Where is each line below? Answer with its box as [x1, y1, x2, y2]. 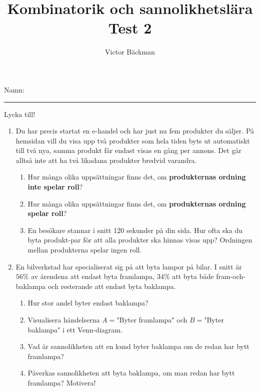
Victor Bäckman [105, 46, 155, 57]
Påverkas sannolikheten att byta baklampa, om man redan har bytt [27, 367, 235, 378]
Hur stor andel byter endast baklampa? [27, 297, 148, 308]
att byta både [172, 271, 214, 281]
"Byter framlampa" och [116, 314, 187, 324]
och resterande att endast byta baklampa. [47, 280, 176, 291]
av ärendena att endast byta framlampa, [31, 271, 155, 281]
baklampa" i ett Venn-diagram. [27, 324, 122, 334]
